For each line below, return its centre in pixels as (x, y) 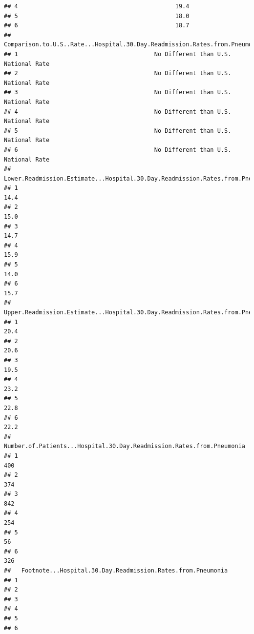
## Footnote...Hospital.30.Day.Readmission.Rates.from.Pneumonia (116, 571)
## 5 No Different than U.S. (118, 131)
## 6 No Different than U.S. (118, 150)
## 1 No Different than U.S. (118, 54)
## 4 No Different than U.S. (118, 112)
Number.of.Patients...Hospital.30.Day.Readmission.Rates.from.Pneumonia (125, 446)
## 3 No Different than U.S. (118, 92)
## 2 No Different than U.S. (118, 73)
